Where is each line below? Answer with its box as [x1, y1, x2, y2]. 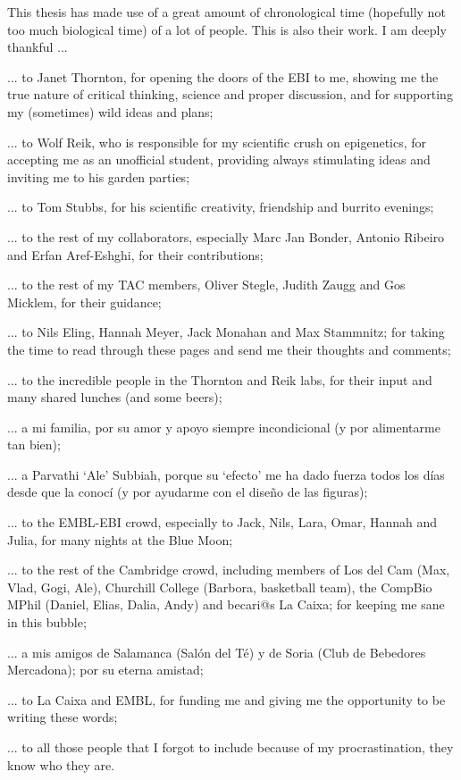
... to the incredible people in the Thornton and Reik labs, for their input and [7, 370, 432, 389]
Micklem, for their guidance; [7, 292, 162, 311]
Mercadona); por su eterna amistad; [7, 660, 204, 679]
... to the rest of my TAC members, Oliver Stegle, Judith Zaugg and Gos [7, 275, 406, 294]
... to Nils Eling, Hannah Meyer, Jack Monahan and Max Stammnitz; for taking [7, 323, 445, 341]
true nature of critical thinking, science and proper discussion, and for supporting [7, 85, 453, 104]
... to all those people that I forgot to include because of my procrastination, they [7, 738, 454, 756]
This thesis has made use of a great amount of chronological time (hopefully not [7, 3, 446, 21]
